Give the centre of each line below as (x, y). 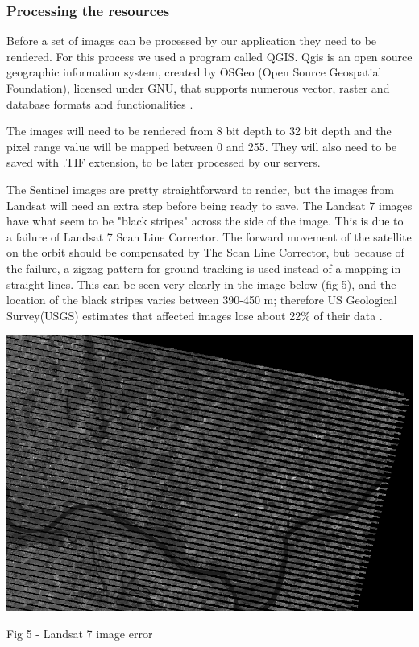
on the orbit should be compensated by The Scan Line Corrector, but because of (205, 252)
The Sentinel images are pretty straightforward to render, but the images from (200, 189)
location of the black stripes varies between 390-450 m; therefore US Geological (202, 300)
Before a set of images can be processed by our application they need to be (192, 41)
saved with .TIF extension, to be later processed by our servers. (164, 162)
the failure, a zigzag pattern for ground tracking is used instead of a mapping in (204, 268)
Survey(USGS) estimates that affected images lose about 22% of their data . (195, 315)
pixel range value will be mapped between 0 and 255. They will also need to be (202, 146)
